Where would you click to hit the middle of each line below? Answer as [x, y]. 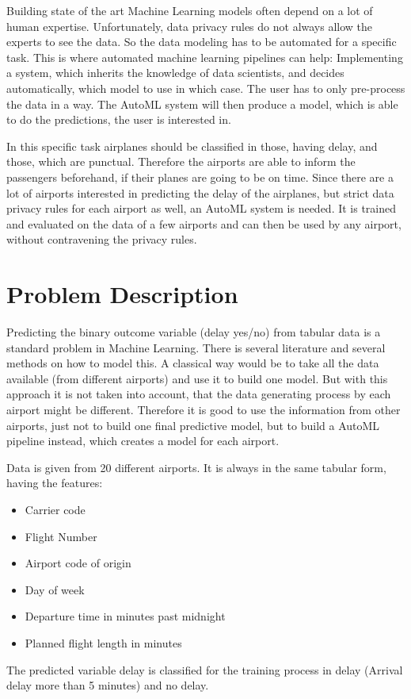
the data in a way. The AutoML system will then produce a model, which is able [202, 104]
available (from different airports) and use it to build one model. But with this [197, 378]
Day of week [55, 589]
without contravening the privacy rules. [102, 239]
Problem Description [122, 294]
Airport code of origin [78, 563]
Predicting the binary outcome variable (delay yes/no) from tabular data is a [194, 332]
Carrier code [55, 509]
